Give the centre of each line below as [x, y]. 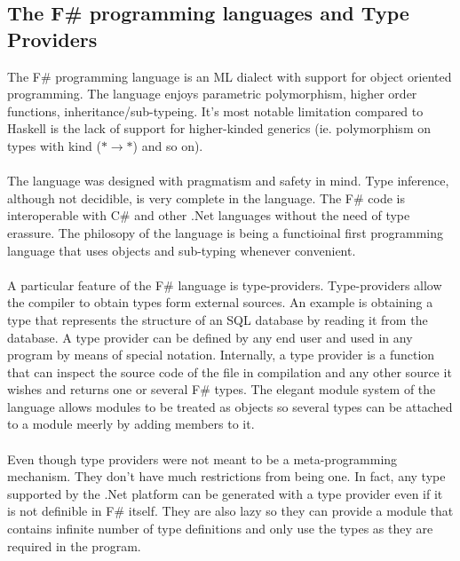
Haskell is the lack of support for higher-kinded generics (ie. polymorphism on [219, 128]
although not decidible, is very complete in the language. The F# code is [206, 198]
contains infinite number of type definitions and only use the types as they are [220, 529]
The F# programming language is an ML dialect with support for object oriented [230, 76]
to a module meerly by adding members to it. [131, 424]
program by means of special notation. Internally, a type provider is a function [221, 355]
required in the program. [74, 545]
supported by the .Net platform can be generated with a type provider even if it [225, 493]
